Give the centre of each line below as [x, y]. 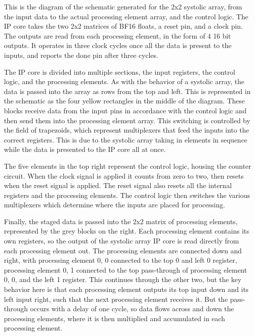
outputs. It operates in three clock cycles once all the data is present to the [118, 45]
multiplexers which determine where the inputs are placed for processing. [115, 205]
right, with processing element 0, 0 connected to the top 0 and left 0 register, [121, 260]
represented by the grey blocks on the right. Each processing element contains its [127, 231]
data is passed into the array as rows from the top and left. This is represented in [127, 91]
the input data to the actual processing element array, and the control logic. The [126, 16]
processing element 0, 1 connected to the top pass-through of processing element [126, 269]
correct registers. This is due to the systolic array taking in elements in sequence [126, 139]
